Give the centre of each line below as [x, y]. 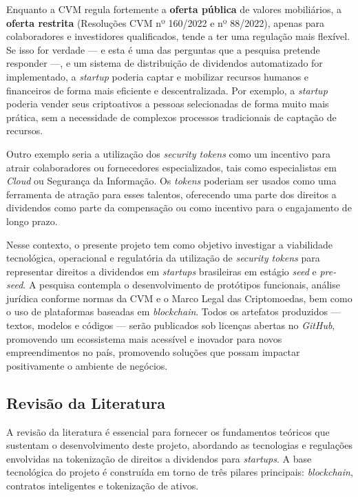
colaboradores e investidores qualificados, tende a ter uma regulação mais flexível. [178, 36]
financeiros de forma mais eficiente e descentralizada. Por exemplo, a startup [167, 90]
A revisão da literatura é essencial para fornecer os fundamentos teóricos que [168, 431]
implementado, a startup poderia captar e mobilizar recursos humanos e [158, 76]
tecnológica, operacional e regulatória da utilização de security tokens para [163, 258]
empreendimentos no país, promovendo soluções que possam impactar [153, 352]
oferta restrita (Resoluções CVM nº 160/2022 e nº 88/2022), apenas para [165, 22]
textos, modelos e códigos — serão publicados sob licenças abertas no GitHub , [171, 325]
